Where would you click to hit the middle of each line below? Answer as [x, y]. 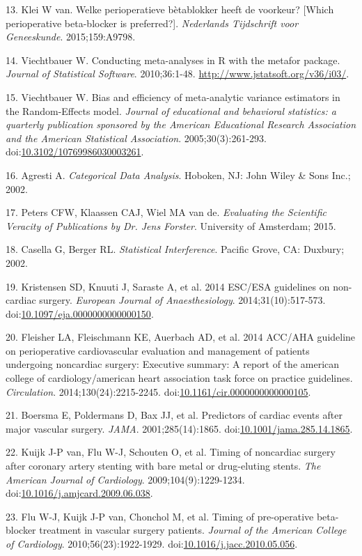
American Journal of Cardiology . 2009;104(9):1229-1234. [125, 479]
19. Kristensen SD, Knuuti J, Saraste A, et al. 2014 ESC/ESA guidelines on [168, 286]
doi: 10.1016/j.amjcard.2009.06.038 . [79, 493]
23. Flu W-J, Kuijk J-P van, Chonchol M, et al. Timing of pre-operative [160, 516]
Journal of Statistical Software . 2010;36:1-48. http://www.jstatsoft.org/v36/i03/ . [178, 74]
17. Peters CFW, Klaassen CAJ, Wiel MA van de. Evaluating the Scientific [166, 212]
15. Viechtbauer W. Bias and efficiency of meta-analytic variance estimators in [173, 96]
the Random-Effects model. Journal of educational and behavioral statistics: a [171, 110]
